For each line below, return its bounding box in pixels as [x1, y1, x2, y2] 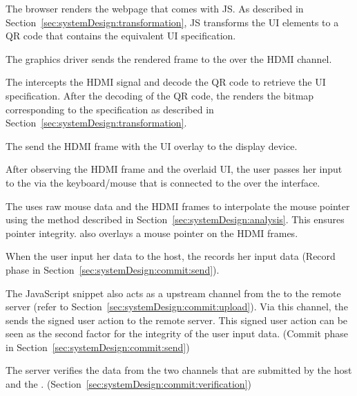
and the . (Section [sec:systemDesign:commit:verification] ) [6, 377, 251, 391]
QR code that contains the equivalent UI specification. [6, 28, 236, 43]
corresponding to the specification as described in [6, 102, 214, 116]
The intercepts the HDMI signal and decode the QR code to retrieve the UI [6, 75, 326, 89]
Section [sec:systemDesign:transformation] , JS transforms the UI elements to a [6, 15, 339, 29]
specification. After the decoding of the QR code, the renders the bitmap [6, 88, 314, 102]
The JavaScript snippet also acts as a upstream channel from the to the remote [6, 285, 341, 300]
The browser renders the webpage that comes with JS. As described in [6, 1, 304, 15]
